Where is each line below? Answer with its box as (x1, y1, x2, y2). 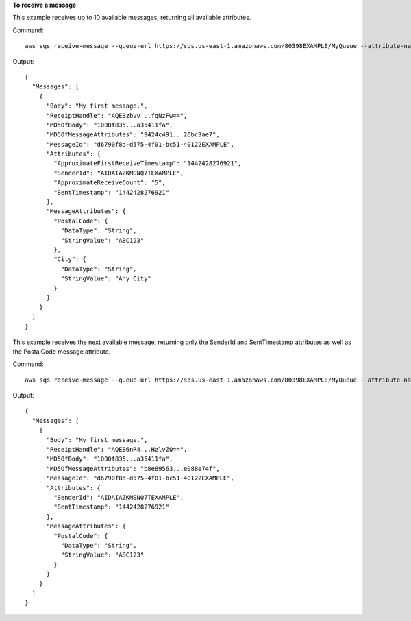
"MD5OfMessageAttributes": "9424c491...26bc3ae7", (46, 131, 221, 138)
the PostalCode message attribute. (12, 347, 111, 356)
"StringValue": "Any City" (60, 275, 152, 282)
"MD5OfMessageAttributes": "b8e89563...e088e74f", (46, 465, 221, 472)
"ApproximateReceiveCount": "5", (53, 179, 166, 186)
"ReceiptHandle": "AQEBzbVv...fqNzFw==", (46, 112, 188, 119)
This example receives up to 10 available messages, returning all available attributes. (12, 14, 251, 22)
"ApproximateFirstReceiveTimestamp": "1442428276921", (53, 160, 242, 167)
